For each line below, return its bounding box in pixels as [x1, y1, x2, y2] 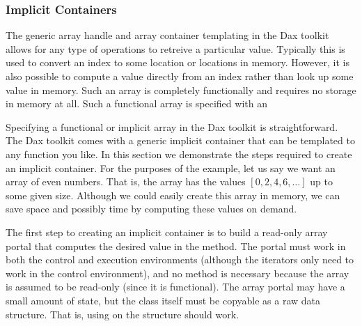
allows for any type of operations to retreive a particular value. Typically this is [6, 41, 345, 56]
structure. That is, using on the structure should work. [6, 306, 239, 321]
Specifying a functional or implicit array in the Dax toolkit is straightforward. [6, 119, 338, 134]
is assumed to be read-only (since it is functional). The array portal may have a [6, 279, 345, 294]
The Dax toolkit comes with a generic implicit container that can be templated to [6, 133, 355, 148]
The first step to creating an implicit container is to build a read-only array [6, 224, 328, 239]
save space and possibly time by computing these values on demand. [6, 201, 297, 216]
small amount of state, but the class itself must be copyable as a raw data [6, 293, 321, 307]
